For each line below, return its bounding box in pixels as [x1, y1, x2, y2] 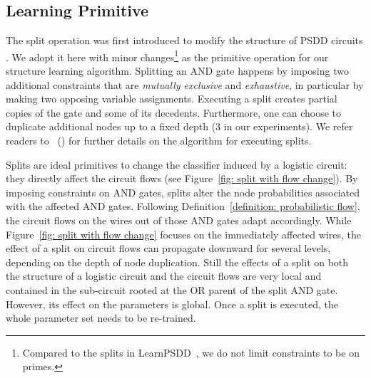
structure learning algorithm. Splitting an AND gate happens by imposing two [6, 63, 349, 78]
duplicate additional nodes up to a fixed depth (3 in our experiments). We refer [6, 119, 353, 134]
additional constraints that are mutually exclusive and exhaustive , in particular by [6, 77, 364, 92]
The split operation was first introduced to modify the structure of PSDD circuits [6, 33, 363, 48]
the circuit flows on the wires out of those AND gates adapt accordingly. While [6, 212, 352, 227]
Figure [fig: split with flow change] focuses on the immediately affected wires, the [6, 226, 361, 241]
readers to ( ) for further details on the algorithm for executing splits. [6, 133, 312, 148]
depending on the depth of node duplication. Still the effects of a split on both [6, 254, 349, 269]
